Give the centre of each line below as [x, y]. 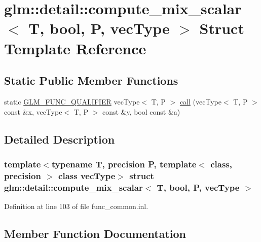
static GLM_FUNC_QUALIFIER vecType [72, 101]
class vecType [87, 175]
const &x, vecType [33, 111]
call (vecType [200, 101]
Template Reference [75, 48]
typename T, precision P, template [124, 164]
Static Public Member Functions [91, 80]
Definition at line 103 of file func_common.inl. [76, 206]
